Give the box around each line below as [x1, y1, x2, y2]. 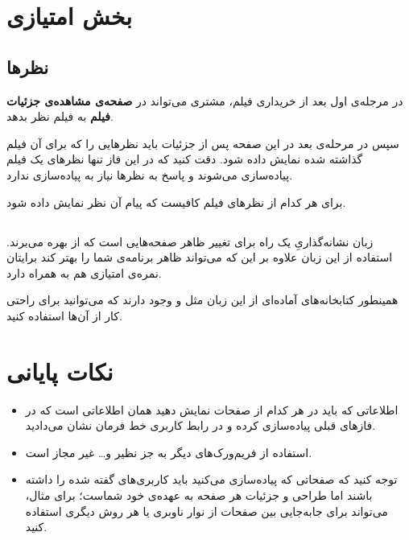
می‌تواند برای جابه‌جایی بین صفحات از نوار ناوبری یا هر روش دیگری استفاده [25, 502, 388, 519]
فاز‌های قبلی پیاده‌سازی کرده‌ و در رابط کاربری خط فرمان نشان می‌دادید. [25, 417, 376, 434]
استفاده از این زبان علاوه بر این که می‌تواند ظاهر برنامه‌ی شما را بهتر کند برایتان [6, 249, 393, 266]
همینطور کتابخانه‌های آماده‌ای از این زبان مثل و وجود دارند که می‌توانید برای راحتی [6, 291, 399, 308]
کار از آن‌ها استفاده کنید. [6, 307, 122, 324]
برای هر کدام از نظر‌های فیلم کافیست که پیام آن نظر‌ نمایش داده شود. [6, 193, 346, 210]
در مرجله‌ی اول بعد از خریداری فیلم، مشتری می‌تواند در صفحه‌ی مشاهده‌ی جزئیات [6, 92, 403, 109]
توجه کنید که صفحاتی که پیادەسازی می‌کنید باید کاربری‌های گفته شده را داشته [25, 471, 398, 488]
